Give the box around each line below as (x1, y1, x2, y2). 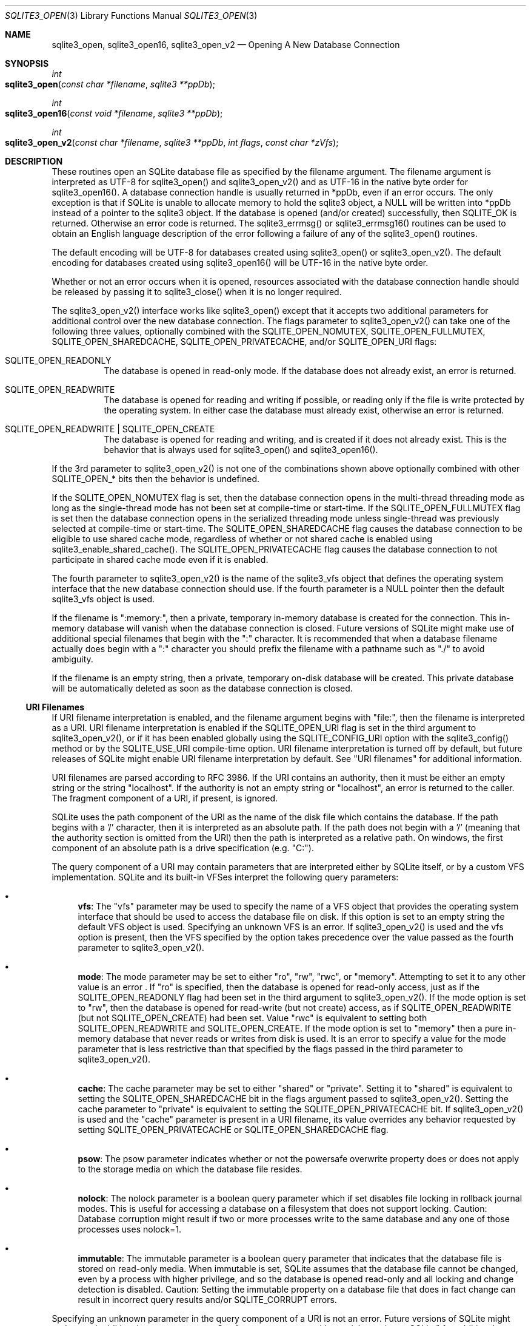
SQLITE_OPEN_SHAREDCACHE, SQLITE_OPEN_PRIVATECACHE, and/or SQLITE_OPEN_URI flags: (52, 336, 437, 347)
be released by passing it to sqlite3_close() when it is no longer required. (52, 287, 342, 297)
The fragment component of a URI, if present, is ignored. (52, 793, 278, 803)
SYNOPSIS (5, 58, 49, 69)
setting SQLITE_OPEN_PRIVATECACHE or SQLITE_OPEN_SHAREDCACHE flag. (78, 1124, 389, 1135)
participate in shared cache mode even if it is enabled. (52, 554, 269, 565)
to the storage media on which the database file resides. (78, 1164, 302, 1174)
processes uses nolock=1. (78, 1224, 182, 1234)
